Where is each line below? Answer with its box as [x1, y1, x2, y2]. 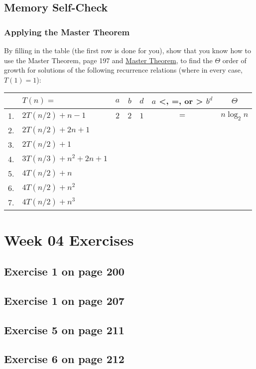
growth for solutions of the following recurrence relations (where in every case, [4, 65, 243, 75]
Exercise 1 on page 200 [4, 264, 125, 279]
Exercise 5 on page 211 [4, 322, 125, 337]
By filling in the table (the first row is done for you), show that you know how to [4, 45, 251, 55]
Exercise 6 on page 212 [4, 351, 125, 367]
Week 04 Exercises [4, 229, 134, 250]
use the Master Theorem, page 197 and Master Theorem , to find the [4, 55, 213, 65]
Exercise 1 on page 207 [4, 292, 125, 308]
